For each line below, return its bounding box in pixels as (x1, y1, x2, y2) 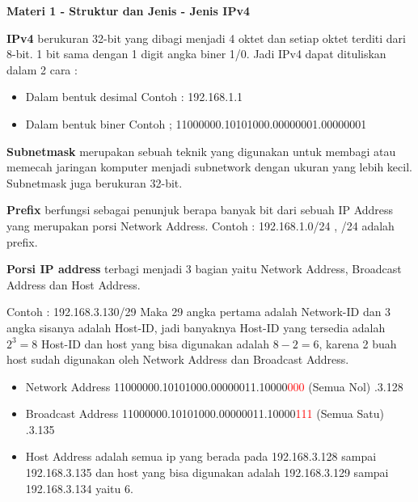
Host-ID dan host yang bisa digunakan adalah (41, 335, 270, 352)
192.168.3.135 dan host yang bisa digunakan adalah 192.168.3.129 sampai (25, 464, 389, 481)
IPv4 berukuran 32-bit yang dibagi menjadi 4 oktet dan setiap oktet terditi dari (6, 29, 407, 46)
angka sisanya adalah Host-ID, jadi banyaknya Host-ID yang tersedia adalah (6, 318, 386, 335)
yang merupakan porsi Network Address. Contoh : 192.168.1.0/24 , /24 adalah (6, 217, 395, 234)
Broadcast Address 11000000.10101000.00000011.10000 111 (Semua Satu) (25, 405, 384, 422)
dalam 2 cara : (6, 61, 78, 78)
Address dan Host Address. (6, 276, 141, 293)
